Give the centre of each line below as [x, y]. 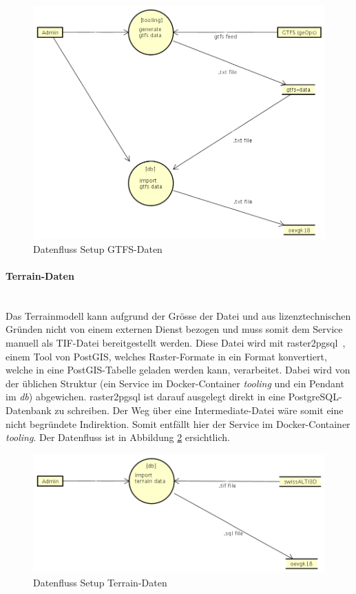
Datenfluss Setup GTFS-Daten [98, 248]
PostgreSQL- [315, 397]
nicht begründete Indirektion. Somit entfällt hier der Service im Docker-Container [178, 423]
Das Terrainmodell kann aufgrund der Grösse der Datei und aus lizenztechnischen [178, 315]
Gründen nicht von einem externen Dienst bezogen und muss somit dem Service [174, 329]
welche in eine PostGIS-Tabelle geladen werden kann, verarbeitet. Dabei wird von [178, 370]
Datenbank [29, 410]
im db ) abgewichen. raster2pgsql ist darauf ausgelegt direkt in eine [146, 397]
